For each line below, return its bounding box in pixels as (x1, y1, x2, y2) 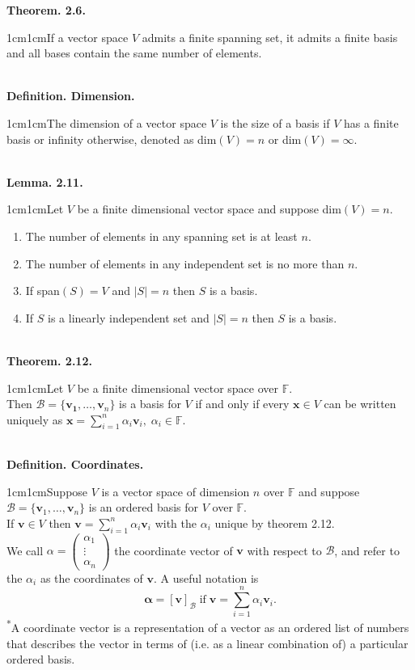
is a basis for (119, 395, 181, 412)
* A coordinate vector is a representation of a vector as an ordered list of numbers (6, 617, 409, 636)
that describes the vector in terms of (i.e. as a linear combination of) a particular (6, 634, 409, 651)
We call (6, 541, 44, 558)
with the (155, 514, 197, 531)
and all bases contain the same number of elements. (6, 44, 262, 61)
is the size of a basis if (220, 114, 330, 131)
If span (25, 282, 60, 299)
